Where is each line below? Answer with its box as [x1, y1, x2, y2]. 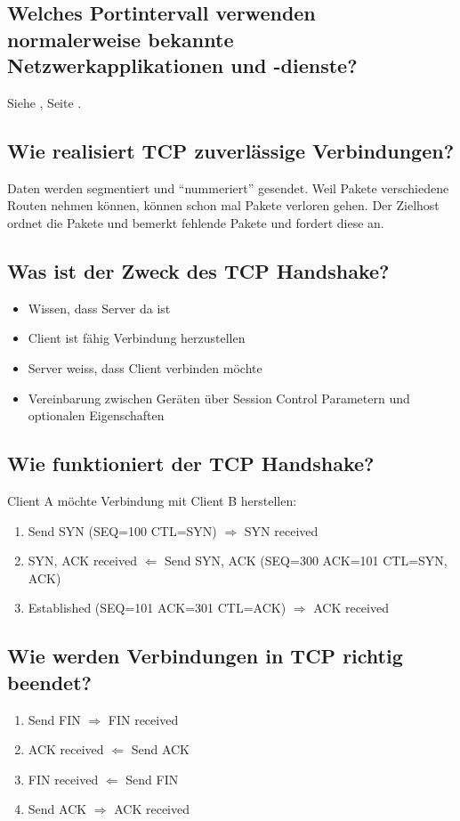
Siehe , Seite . [7, 93, 82, 111]
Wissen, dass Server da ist [28, 298, 171, 317]
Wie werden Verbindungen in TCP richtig [7, 642, 403, 670]
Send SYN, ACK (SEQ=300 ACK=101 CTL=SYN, [165, 551, 448, 570]
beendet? [7, 668, 92, 695]
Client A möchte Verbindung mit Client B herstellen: [7, 491, 297, 509]
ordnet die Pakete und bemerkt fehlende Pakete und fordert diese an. [7, 213, 384, 232]
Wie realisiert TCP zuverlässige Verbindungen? [7, 136, 455, 164]
